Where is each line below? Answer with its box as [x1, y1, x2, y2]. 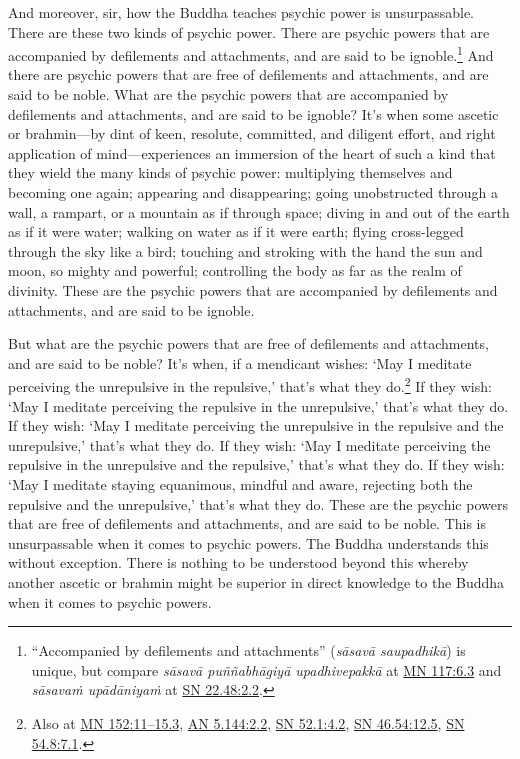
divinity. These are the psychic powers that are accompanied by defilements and [8, 279, 498, 300]
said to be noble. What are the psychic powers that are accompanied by [8, 84, 449, 105]
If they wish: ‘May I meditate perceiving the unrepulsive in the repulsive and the [8, 415, 504, 436]
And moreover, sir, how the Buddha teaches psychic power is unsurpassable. [8, 2, 475, 22]
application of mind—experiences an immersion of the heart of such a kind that [8, 142, 496, 163]
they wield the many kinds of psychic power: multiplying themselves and [8, 162, 453, 183]
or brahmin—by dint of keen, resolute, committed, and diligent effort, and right [8, 123, 496, 144]
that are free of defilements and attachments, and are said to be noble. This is [8, 513, 487, 534]
